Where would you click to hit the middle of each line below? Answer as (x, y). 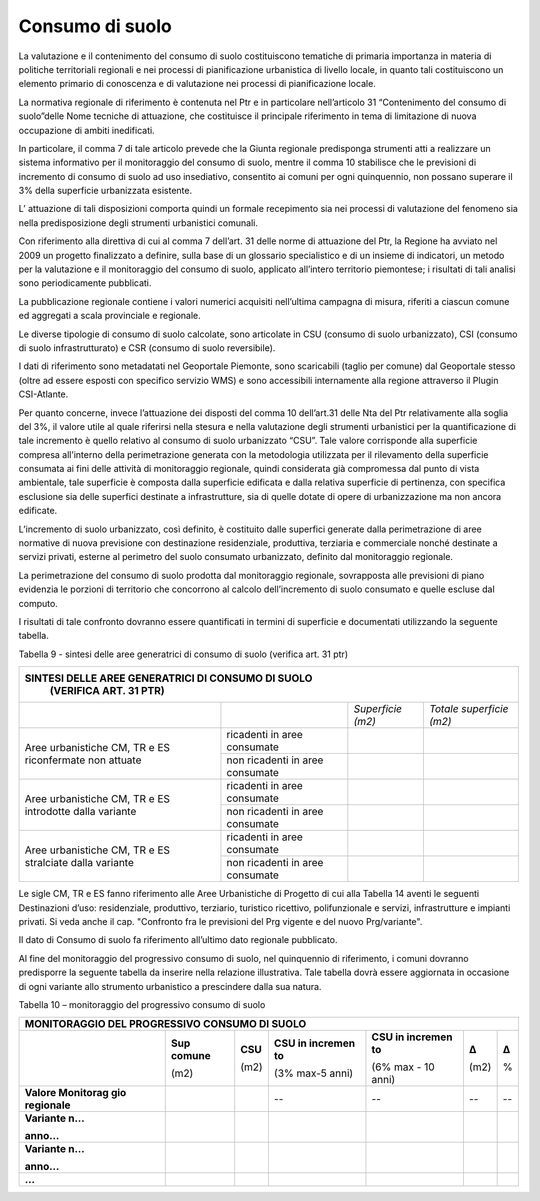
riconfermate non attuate (83, 760)
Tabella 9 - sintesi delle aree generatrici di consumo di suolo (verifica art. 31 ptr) (183, 654)
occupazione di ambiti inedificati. (86, 130)
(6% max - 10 (403, 1067)
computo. (38, 603)
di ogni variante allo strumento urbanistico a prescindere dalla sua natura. (170, 986)
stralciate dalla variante (79, 862)
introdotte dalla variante (80, 811)
